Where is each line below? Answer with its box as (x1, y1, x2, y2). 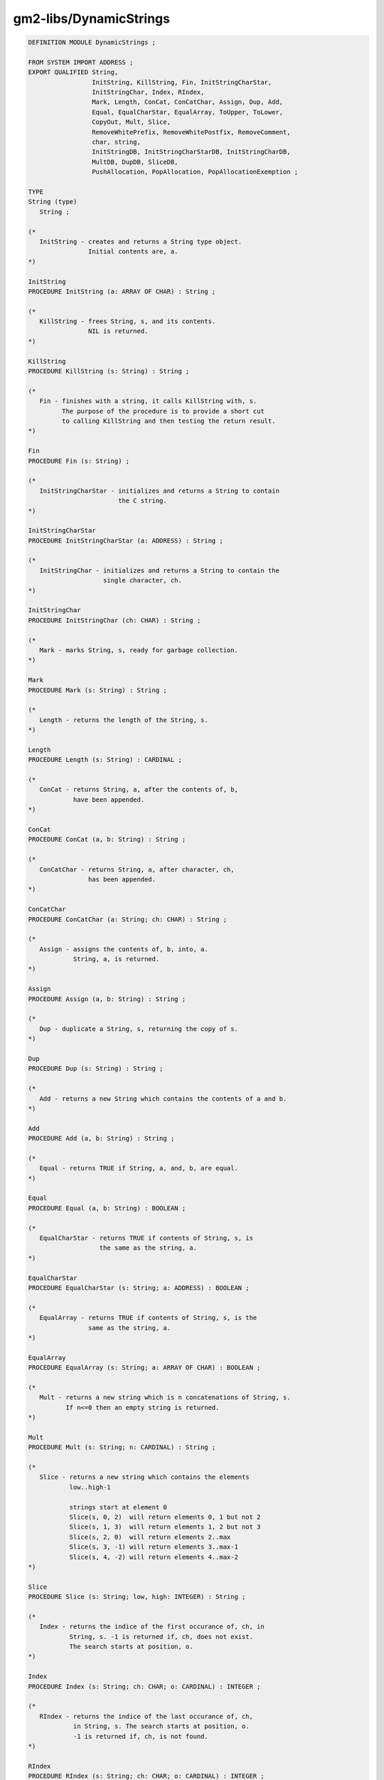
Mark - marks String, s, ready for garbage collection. (39, 646, 238, 654)
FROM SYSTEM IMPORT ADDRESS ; (28, 58, 134, 66)
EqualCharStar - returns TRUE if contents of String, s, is (39, 1234, 254, 1242)
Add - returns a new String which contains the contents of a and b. (39, 1094, 287, 1103)
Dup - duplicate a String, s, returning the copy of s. (39, 1025, 238, 1032)
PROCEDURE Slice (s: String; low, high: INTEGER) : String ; (28, 1593, 246, 1601)
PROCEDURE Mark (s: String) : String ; (28, 686, 167, 694)
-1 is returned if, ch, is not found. (73, 1732, 209, 1740)
